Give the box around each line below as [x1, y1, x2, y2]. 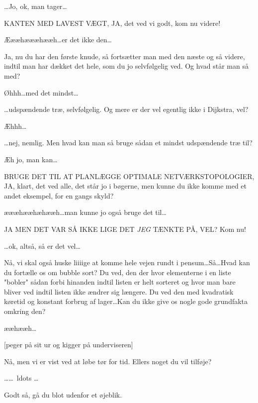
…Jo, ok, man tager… [4, 1, 67, 11]
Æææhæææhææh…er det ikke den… [4, 34, 112, 45]
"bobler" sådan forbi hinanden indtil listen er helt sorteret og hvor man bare [4, 277, 236, 287]
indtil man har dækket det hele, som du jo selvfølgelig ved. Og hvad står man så [4, 61, 249, 71]
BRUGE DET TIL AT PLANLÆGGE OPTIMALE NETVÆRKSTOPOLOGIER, [4, 171, 255, 181]
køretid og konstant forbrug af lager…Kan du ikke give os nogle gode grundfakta [4, 296, 248, 306]
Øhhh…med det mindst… [4, 87, 79, 98]
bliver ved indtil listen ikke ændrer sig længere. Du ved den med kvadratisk [4, 286, 234, 297]
